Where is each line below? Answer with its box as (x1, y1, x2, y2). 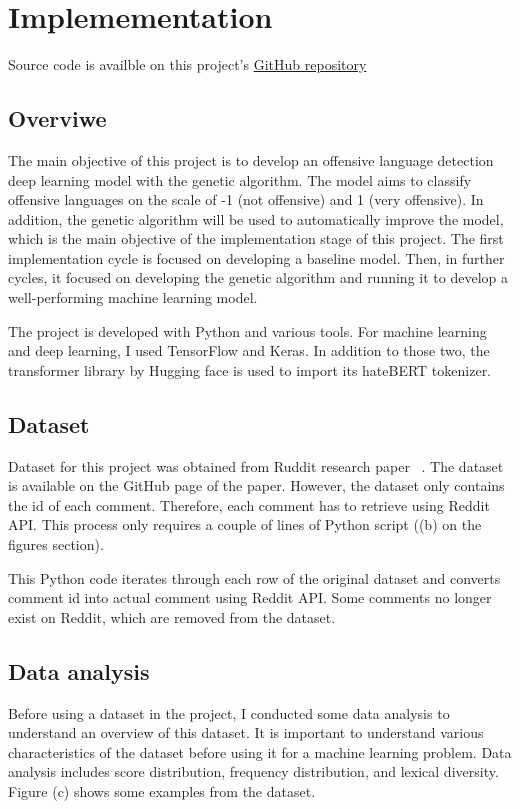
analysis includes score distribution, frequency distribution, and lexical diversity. (8, 761, 499, 782)
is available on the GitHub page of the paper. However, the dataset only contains (8, 475, 505, 496)
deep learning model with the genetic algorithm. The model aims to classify (8, 169, 472, 190)
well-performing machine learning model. (8, 287, 258, 308)
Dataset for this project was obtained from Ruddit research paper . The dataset (8, 455, 504, 476)
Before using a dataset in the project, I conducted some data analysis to (8, 702, 450, 723)
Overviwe (8, 103, 107, 134)
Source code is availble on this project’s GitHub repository (8, 54, 367, 75)
